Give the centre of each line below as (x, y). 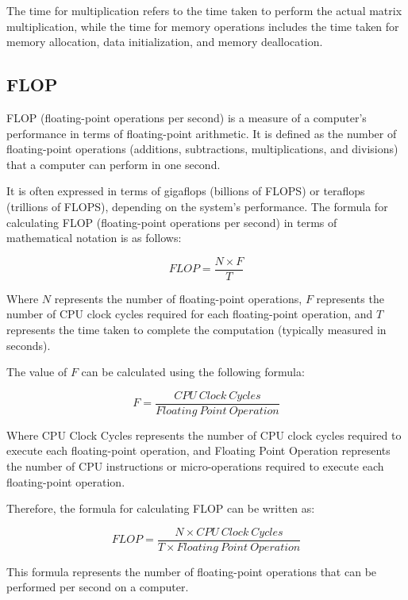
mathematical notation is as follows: (94, 238)
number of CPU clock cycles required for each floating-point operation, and (190, 314)
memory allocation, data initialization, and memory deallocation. (165, 42)
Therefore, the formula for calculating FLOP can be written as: (161, 508)
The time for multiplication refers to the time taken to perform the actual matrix (204, 10)
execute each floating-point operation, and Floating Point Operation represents (198, 450)
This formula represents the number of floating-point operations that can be (192, 571)
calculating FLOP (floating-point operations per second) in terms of (172, 222)
